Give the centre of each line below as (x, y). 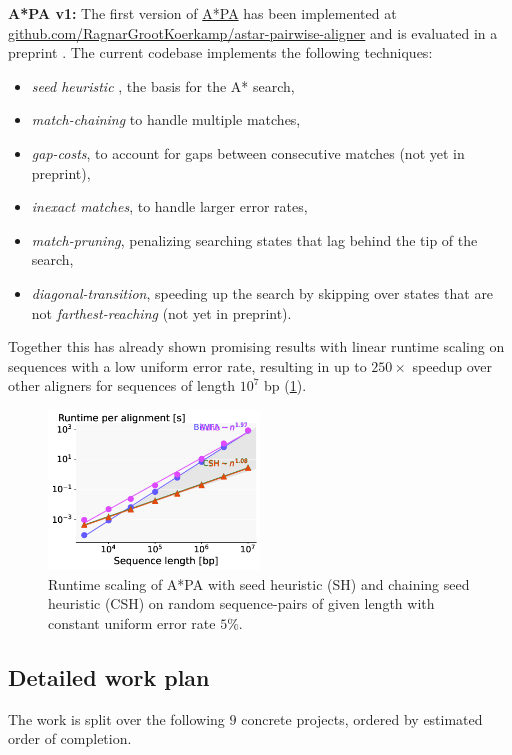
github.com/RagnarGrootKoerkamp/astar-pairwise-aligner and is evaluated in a (253, 32)
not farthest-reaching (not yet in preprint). (161, 312)
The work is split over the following (116, 718)
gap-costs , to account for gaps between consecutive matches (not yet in (248, 152)
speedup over (452, 365)
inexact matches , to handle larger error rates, (169, 206)
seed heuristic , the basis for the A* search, (163, 85)
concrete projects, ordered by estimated (362, 718)
